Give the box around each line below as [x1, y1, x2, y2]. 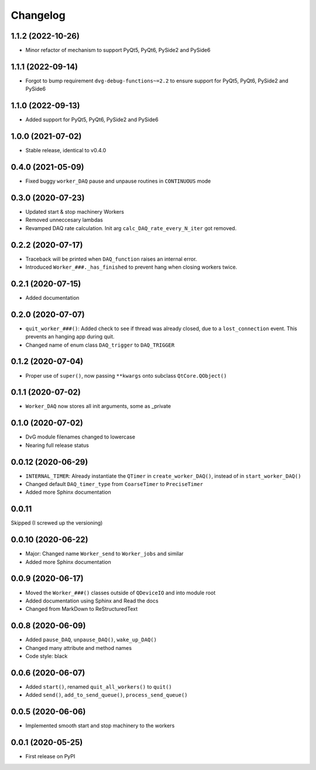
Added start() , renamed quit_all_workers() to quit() [25, 683, 172, 690]
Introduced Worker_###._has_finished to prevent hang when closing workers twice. [25, 263, 238, 271]
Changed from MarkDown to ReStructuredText [25, 605, 138, 612]
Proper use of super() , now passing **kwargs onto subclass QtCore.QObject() [25, 372, 227, 379]
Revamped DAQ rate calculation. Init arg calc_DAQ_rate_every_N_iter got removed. [25, 224, 237, 231]
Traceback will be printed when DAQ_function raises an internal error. [25, 255, 197, 262]
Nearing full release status [25, 442, 89, 449]
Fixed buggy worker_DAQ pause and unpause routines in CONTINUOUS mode [25, 177, 211, 184]
